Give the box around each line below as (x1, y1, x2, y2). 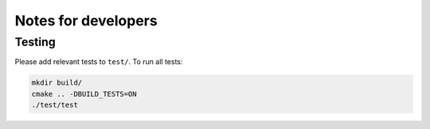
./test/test (31, 101, 79, 110)
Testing (14, 35, 56, 49)
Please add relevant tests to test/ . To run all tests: (14, 57, 183, 66)
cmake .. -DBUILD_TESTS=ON (31, 89, 137, 98)
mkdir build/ (31, 78, 83, 87)
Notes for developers (14, 12, 158, 29)
